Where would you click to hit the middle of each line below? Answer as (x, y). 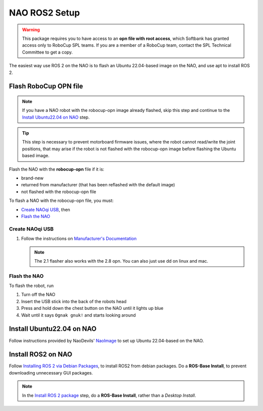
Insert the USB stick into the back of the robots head (74, 301)
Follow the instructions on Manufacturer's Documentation (79, 239)
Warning (31, 30)
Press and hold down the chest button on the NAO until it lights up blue (92, 308)
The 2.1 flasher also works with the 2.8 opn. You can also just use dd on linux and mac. (121, 261)
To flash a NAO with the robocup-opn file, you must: (61, 201)
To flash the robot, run (31, 286)
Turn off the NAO (38, 295)
